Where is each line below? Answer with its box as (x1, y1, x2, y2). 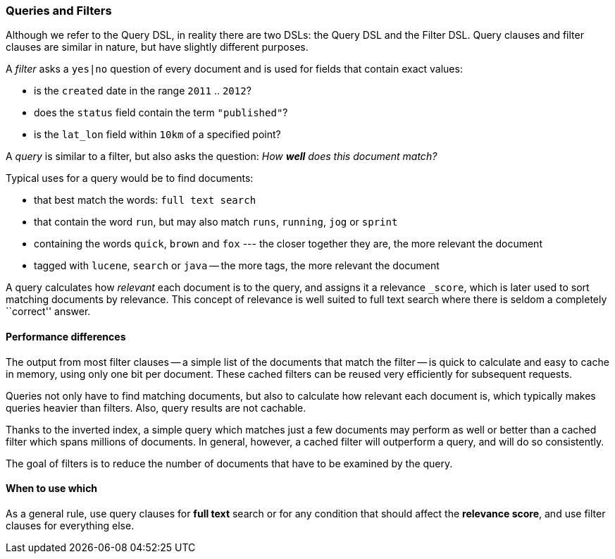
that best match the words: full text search (34, 194, 256, 207)
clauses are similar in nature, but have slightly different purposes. (6, 41, 309, 54)
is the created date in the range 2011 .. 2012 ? (34, 85, 251, 97)
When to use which (6, 482, 98, 495)
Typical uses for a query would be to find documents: (6, 172, 254, 185)
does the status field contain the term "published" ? (34, 106, 288, 119)
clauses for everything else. (6, 519, 135, 532)
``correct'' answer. (6, 305, 91, 318)
